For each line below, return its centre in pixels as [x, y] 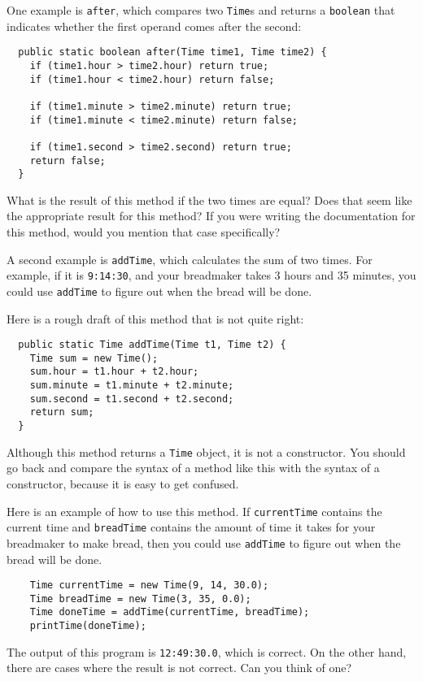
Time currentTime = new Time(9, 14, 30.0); [149, 586]
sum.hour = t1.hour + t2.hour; [114, 372]
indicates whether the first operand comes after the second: [154, 26]
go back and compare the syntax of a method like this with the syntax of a [193, 468]
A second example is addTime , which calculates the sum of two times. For [190, 259]
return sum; [62, 412]
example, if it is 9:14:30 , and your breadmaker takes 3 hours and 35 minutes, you [211, 275]
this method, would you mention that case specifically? [144, 232]
